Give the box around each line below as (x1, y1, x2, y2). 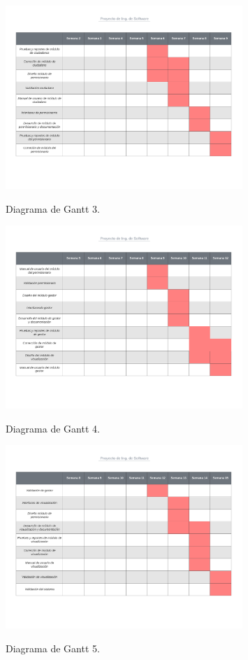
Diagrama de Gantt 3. (6, 201, 100, 216)
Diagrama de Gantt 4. (6, 421, 100, 435)
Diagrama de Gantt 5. (6, 640, 100, 655)
